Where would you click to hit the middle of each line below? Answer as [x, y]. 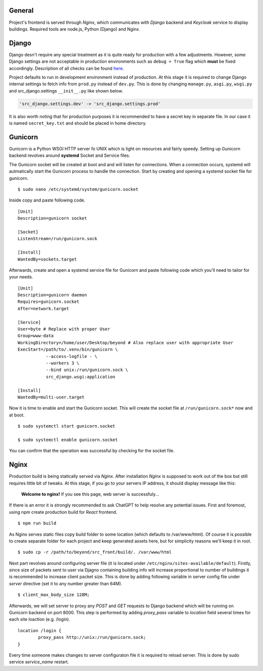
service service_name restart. [39, 662]
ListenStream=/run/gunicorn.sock [57, 239]
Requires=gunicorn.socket [49, 302]
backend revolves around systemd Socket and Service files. [70, 155]
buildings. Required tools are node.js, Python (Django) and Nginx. [75, 29]
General [21, 10]
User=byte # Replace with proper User [64, 329]
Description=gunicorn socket [52, 218]
